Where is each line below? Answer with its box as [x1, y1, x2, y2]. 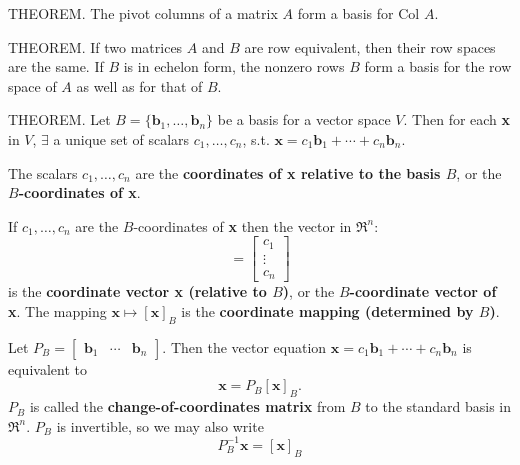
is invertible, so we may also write [56, 415, 264, 436]
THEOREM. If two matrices [8, 36, 183, 57]
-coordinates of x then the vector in [133, 215, 352, 236]
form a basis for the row [364, 56, 512, 77]
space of [8, 75, 57, 96]
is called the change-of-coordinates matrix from [29, 396, 346, 417]
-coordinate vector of [349, 281, 497, 302]
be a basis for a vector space [217, 109, 391, 130]
